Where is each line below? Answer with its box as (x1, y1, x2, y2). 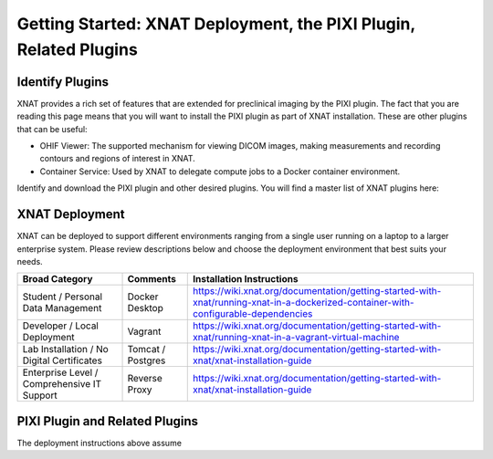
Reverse (127, 372, 163, 385)
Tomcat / (127, 343, 166, 356)
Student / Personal (22, 290, 103, 303)
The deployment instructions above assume (16, 437, 183, 448)
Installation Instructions (192, 273, 299, 286)
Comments (127, 273, 177, 286)
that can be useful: (16, 123, 88, 134)
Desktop (127, 302, 163, 315)
